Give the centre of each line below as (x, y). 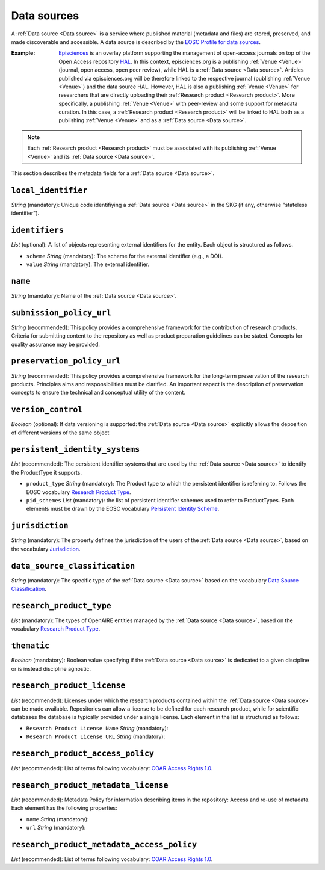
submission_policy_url (61, 313)
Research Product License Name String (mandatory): (97, 728)
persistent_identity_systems (76, 449)
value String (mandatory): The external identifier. (88, 264)
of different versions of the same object (60, 433)
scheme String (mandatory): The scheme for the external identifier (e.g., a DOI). (125, 256)
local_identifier (49, 190)
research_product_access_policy (83, 753)
